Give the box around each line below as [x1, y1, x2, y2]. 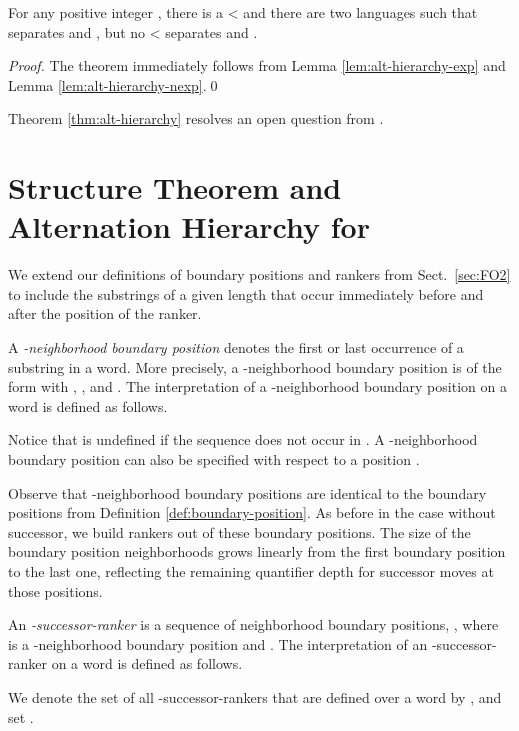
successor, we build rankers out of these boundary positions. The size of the [8, 521, 471, 542]
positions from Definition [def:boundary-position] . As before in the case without [8, 502, 496, 523]
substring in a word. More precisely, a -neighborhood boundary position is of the [8, 356, 502, 377]
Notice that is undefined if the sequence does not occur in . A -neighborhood [8, 429, 478, 450]
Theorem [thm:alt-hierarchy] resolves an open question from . [8, 108, 384, 129]
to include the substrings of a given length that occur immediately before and [8, 283, 484, 304]
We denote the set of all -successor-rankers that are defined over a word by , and [8, 686, 502, 707]
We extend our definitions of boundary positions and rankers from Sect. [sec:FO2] [8, 264, 511, 285]
